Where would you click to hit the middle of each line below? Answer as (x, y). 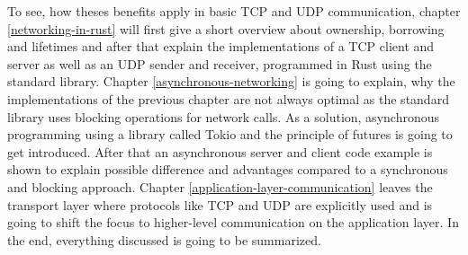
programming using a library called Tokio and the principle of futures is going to (230, 134)
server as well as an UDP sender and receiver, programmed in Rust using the (220, 63)
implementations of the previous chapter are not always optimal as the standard (228, 98)
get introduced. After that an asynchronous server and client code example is (220, 151)
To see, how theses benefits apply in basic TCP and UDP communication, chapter (234, 11)
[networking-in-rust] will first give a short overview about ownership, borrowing (226, 28)
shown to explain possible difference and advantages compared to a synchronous (228, 169)
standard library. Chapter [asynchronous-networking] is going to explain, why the (231, 81)
